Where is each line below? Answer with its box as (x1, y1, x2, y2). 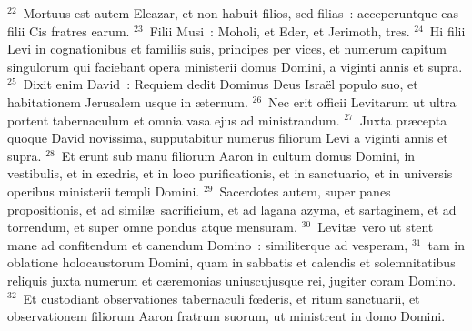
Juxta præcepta (359, 110, 447, 129)
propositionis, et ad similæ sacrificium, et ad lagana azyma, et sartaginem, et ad (7, 199, 457, 218)
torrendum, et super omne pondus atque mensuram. (7, 217, 297, 236)
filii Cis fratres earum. (7, 21, 130, 40)
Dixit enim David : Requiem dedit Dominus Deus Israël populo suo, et (23, 75, 418, 94)
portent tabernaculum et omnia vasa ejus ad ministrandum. (7, 110, 340, 129)
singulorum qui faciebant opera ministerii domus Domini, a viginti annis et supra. (7, 56, 463, 75)
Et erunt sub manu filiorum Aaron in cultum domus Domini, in (61, 145, 416, 165)
